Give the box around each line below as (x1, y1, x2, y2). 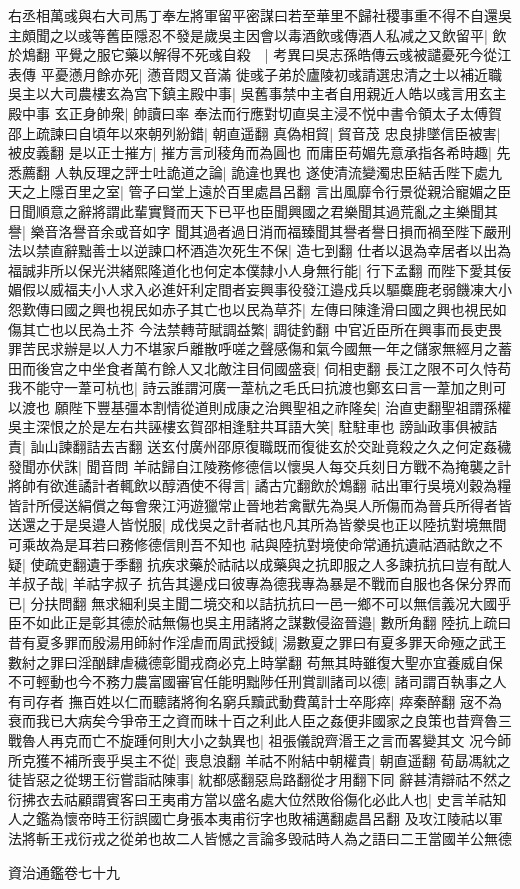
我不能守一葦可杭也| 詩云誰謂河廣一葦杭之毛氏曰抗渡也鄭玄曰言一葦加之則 (8, 377, 493, 398)
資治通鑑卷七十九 (8, 861, 120, 882)
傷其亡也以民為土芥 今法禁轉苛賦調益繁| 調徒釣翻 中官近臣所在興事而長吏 (8, 318, 488, 339)
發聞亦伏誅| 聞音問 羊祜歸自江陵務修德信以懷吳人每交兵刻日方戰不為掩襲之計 (8, 455, 512, 476)
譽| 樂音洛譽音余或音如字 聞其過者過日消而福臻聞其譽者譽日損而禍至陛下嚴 (8, 220, 498, 241)
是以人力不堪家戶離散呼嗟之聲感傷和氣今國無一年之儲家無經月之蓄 (77, 338, 512, 359)
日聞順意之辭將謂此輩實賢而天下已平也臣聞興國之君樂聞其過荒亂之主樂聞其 (8, 200, 498, 221)
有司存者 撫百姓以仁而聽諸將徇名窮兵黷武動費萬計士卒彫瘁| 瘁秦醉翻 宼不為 (8, 690, 502, 711)
